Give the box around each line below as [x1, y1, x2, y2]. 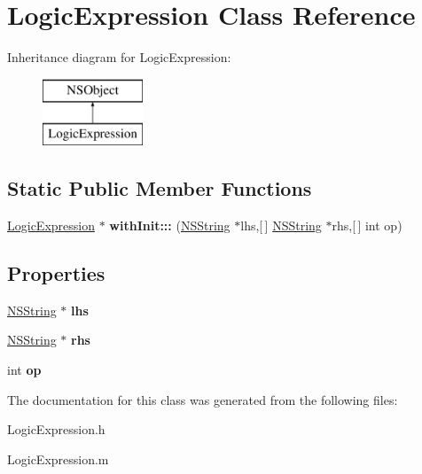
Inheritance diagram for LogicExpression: [7, 48, 231, 66]
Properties [7, 260, 105, 287]
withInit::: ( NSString [109, 216, 231, 235]
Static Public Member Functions [7, 175, 312, 202]
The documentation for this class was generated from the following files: [7, 390, 398, 408]
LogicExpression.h [7, 420, 105, 439]
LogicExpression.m [7, 449, 109, 468]
